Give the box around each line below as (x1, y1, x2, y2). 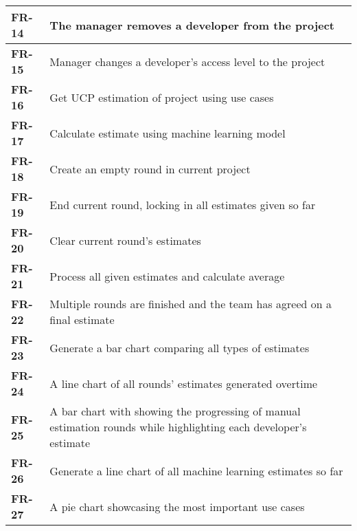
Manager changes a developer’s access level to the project (49, 53, 325, 69)
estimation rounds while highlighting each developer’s (49, 419, 307, 435)
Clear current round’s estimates (49, 232, 201, 248)
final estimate (49, 312, 115, 327)
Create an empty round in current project (49, 160, 251, 177)
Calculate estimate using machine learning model (49, 124, 286, 141)
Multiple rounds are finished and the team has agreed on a (49, 296, 332, 312)
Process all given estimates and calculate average (49, 268, 285, 284)
